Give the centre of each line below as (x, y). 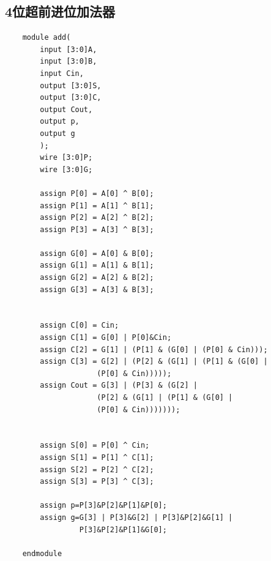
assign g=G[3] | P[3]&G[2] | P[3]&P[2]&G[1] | (136, 517)
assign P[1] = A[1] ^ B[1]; (97, 205)
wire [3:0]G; (66, 169)
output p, (60, 122)
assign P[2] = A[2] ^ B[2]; (97, 218)
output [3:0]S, (71, 85)
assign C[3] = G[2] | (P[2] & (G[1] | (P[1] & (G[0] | (154, 362)
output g (58, 133)
